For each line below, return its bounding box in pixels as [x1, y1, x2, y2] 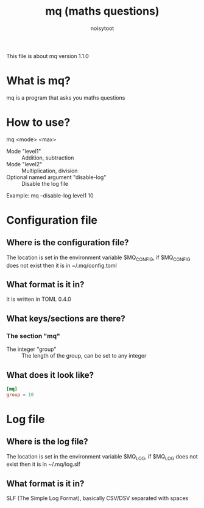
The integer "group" [6, 345, 57, 353]
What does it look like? [6, 370, 94, 380]
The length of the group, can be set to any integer [21, 352, 147, 359]
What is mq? [6, 74, 71, 88]
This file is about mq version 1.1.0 [6, 52, 90, 59]
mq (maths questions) [45, 4, 160, 18]
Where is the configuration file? [6, 237, 129, 248]
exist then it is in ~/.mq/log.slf [6, 460, 81, 468]
